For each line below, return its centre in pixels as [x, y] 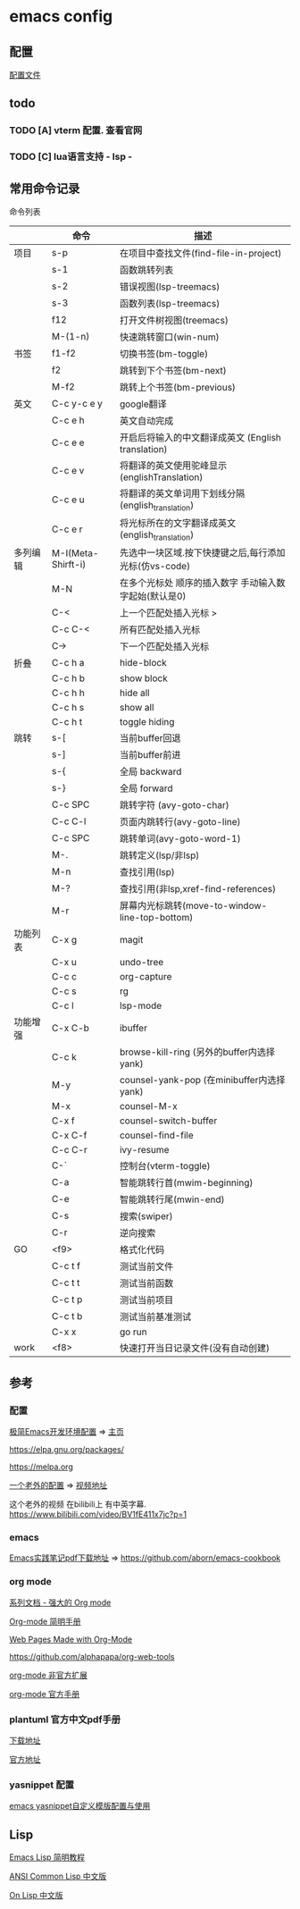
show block [143, 678]
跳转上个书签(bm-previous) [178, 388]
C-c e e [68, 442]
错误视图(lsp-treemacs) [170, 287]
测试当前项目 [146, 1300]
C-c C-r [69, 1150]
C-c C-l [69, 821]
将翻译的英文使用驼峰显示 [173, 466]
